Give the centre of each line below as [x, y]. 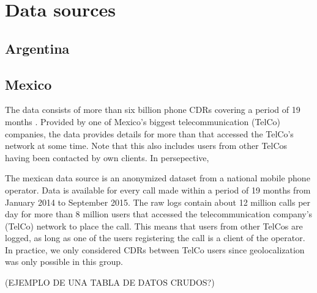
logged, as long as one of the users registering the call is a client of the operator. [155, 238]
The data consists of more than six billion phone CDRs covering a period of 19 [153, 110]
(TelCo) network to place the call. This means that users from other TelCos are [154, 226]
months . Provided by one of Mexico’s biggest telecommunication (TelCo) [143, 121]
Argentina [37, 48]
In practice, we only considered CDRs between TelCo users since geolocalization [155, 249]
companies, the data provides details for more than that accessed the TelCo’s [149, 133]
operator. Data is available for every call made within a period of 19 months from [158, 190]
